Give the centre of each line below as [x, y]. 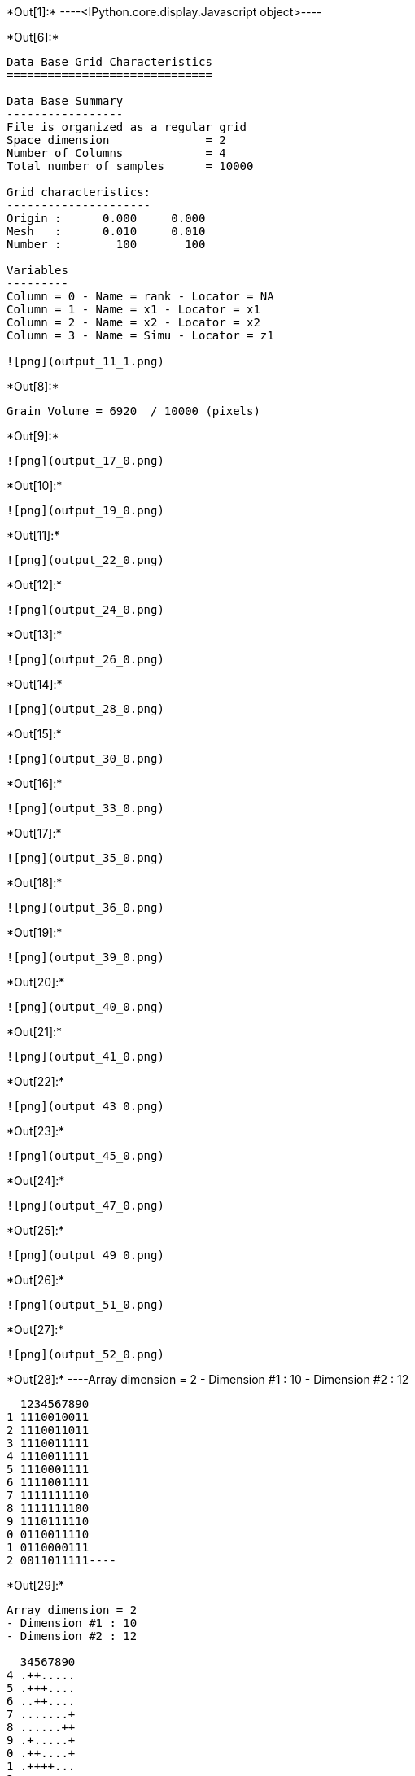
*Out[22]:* [35, 1081]
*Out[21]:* [35, 1032]
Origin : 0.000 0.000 [106, 218]
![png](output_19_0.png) [85, 510]
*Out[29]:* [36, 1585]
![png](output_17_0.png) [85, 461]
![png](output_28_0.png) [85, 709]
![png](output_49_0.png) [85, 1255]
